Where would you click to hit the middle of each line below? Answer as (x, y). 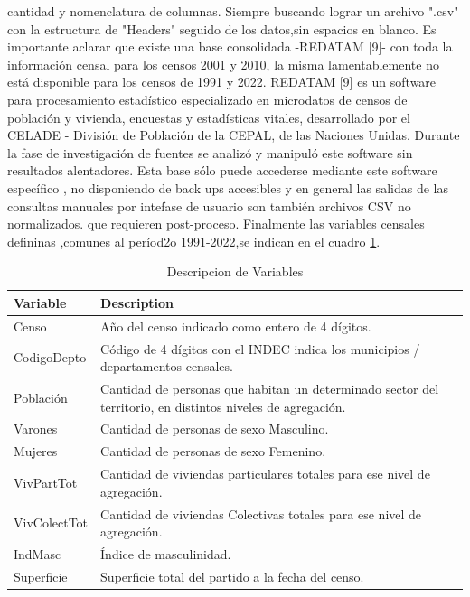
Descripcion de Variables (235, 271)
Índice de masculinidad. (166, 554)
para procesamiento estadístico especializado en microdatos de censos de (207, 99)
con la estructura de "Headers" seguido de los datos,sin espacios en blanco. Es (222, 28)
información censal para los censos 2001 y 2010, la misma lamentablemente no (223, 64)
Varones (36, 429)
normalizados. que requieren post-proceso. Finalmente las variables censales (216, 224)
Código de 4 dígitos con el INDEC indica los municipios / (260, 348)
